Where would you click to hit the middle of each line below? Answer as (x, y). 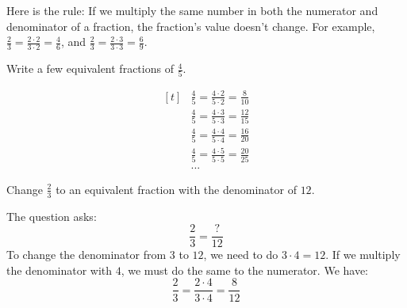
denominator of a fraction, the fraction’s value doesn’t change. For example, (191, 26)
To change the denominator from (86, 255)
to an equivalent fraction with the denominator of (176, 189)
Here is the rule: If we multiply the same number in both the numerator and (192, 10)
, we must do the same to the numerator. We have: (245, 270)
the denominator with (60, 270)
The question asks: (52, 216)
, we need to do (241, 255)
